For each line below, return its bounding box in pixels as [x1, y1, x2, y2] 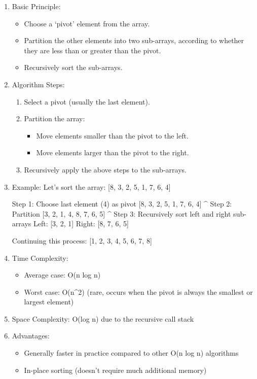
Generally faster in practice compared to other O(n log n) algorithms [24, 348, 239, 358]
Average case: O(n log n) [24, 269, 101, 280]
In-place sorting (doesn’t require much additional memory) [24, 364, 207, 375]
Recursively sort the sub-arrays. [24, 62, 123, 73]
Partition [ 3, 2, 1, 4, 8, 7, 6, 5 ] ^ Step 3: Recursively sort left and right [12, 208, 231, 219]
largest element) [24, 296, 74, 307]
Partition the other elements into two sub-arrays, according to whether [24, 35, 244, 46]
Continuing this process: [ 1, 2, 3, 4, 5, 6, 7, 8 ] [12, 235, 152, 246]
